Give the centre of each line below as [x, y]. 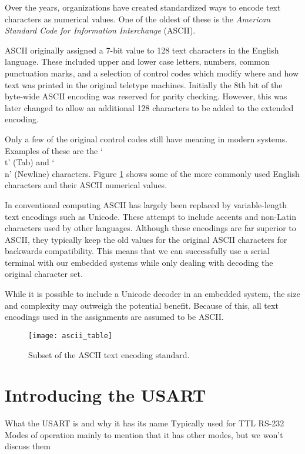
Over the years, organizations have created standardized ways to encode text [143, 7]
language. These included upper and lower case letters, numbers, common [137, 61]
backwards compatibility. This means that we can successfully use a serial [137, 251]
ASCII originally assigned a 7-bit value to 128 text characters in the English [142, 50]
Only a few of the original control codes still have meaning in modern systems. [146, 138]
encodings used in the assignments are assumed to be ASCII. [114, 317]
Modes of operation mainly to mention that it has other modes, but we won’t [144, 434]
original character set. [44, 274]
